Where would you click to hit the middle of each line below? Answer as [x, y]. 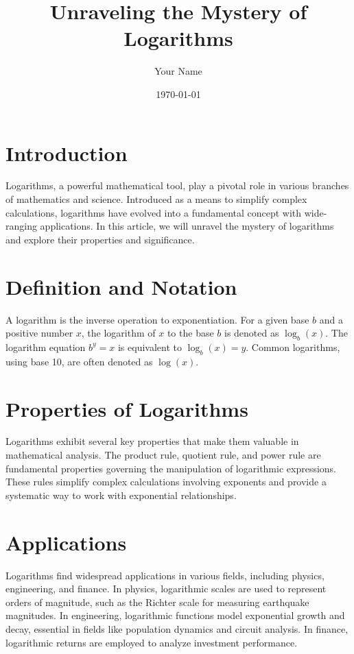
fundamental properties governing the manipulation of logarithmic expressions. [171, 468]
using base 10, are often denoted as [79, 361]
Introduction [67, 153]
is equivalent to [150, 347]
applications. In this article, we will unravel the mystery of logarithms [187, 226]
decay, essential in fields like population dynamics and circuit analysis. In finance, [177, 628]
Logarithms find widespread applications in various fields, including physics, [165, 575]
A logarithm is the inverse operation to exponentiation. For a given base [157, 319]
